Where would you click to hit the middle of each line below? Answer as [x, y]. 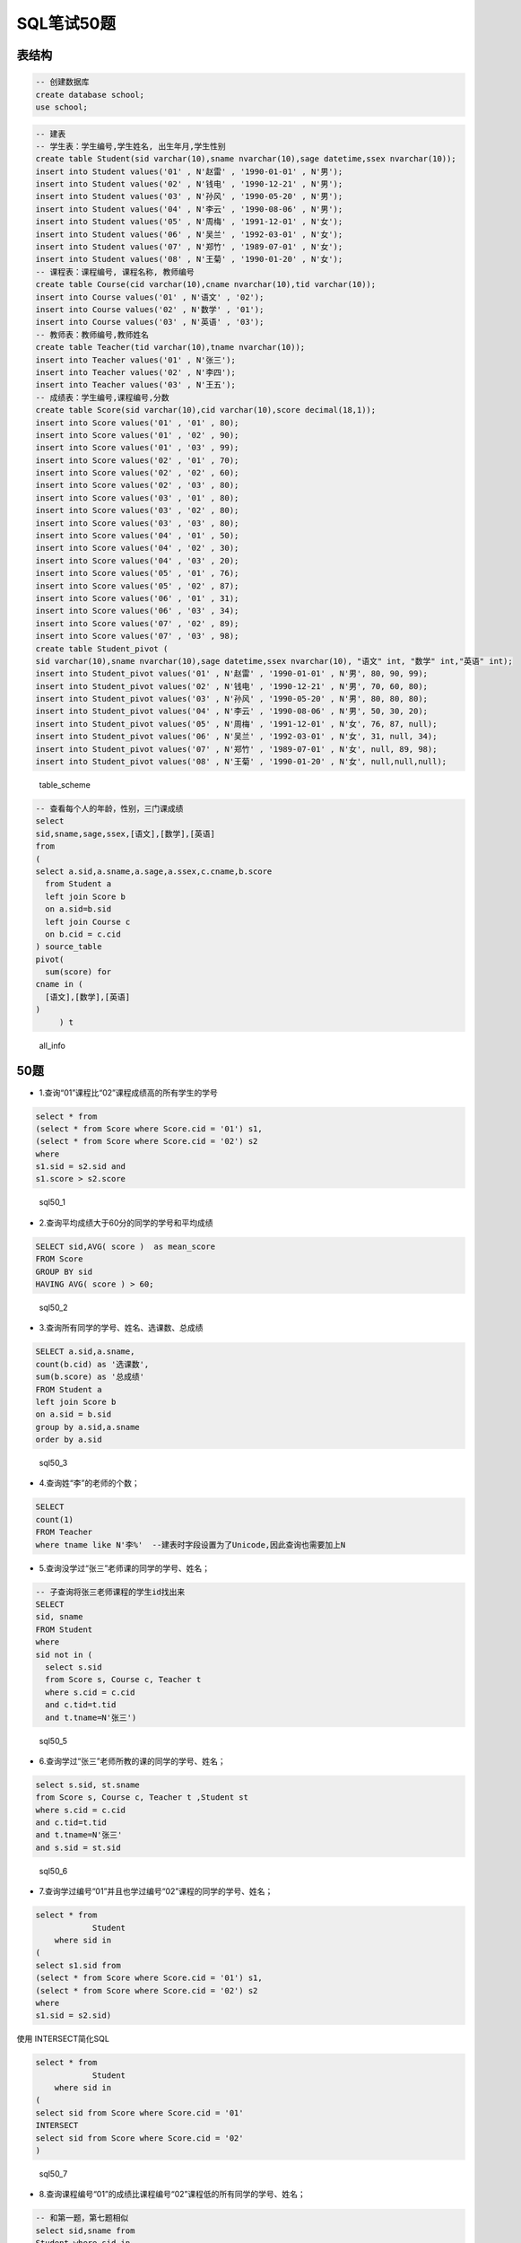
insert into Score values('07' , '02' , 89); [137, 623]
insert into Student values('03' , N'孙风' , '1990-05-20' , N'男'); [189, 196]
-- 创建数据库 [62, 82]
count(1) [55, 1519]
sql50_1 [52, 1202]
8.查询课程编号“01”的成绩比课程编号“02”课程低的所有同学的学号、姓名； [172, 2195]
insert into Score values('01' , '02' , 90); [137, 435]
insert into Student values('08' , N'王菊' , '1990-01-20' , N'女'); [189, 259]
